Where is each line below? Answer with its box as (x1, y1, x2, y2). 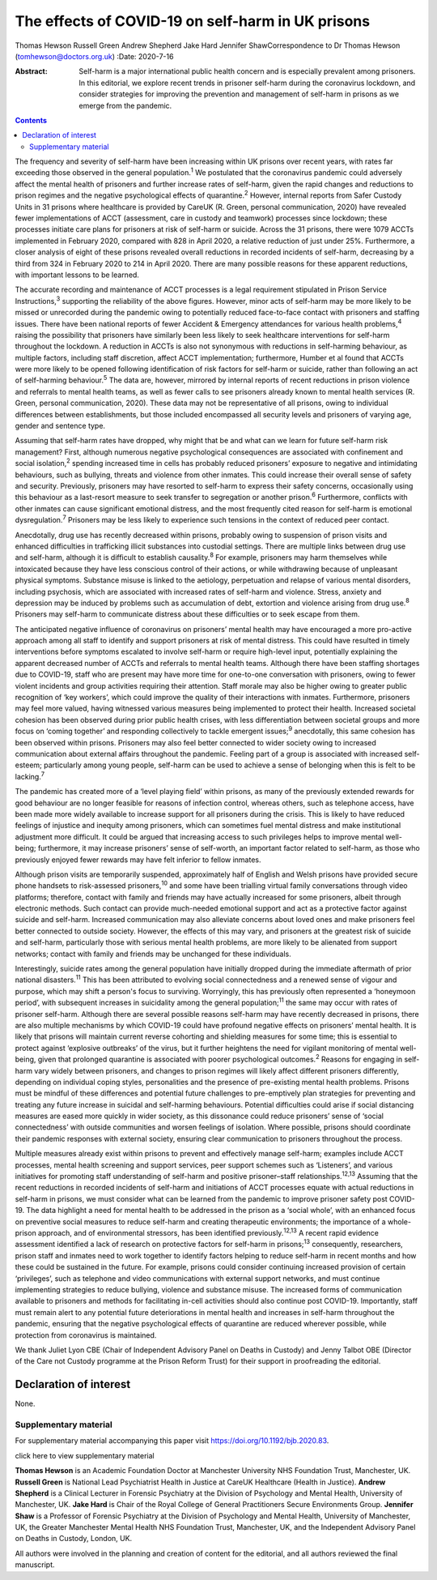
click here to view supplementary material (15, 1450, 155, 1460)
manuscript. (15, 1560, 56, 1569)
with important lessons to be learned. (15, 270, 139, 280)
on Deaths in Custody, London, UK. (15, 1534, 133, 1544)
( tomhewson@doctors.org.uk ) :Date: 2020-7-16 (15, 51, 174, 61)
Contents (15, 115, 48, 125)
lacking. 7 (15, 771, 45, 781)
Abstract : (15, 66, 48, 76)
